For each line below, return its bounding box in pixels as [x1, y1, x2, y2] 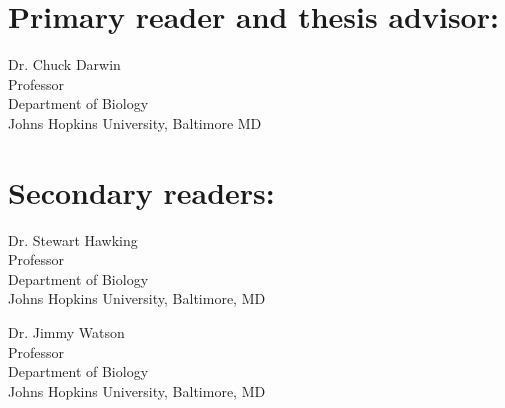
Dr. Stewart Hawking [8, 229, 138, 250]
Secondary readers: [8, 171, 275, 212]
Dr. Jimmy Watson [8, 322, 125, 342]
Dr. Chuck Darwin [8, 54, 121, 75]
